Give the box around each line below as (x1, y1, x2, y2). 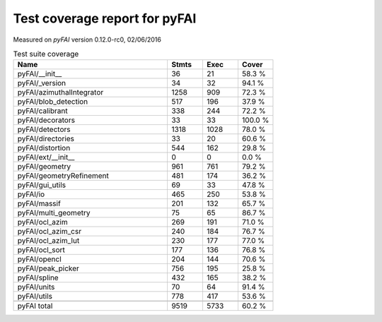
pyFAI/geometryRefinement (17, 171, 110, 181)
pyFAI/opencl (17, 254, 62, 264)
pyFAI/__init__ (17, 69, 62, 79)
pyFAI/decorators (17, 115, 76, 125)
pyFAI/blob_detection (17, 97, 88, 107)
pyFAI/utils (17, 292, 53, 302)
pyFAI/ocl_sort (17, 245, 65, 255)
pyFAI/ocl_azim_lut (17, 236, 80, 246)
